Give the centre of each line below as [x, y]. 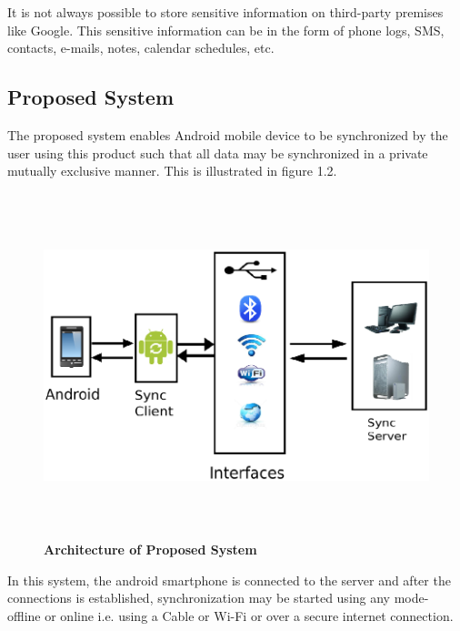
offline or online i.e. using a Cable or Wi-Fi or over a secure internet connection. [230, 616]
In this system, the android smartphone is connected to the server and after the [229, 580]
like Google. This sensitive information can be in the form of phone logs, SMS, [226, 30]
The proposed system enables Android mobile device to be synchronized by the [228, 134]
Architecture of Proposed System [150, 550]
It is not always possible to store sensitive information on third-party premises [225, 12]
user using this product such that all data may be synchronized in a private [218, 153]
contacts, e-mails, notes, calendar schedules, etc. [141, 48]
